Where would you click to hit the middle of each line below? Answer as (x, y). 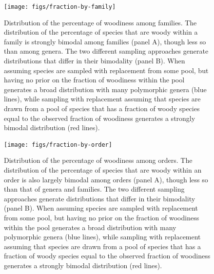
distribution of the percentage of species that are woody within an (103, 170)
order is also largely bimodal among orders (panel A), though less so (106, 179)
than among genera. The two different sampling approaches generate (106, 51)
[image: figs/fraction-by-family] (60, 7)
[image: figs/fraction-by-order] (58, 145)
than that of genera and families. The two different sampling (94, 189)
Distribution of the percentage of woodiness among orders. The (98, 160)
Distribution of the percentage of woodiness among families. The (100, 22)
